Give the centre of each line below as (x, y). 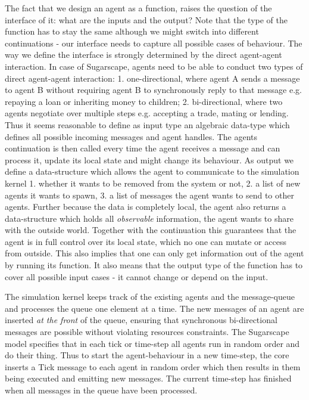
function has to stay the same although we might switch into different (132, 31)
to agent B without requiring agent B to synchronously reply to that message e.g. (153, 90)
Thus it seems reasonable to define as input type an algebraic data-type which (147, 124)
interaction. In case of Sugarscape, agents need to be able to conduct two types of (154, 66)
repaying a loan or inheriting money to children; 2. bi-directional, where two (144, 101)
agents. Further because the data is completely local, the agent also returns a (146, 207)
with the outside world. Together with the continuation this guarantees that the (151, 230)
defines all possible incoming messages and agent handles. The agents (131, 136)
